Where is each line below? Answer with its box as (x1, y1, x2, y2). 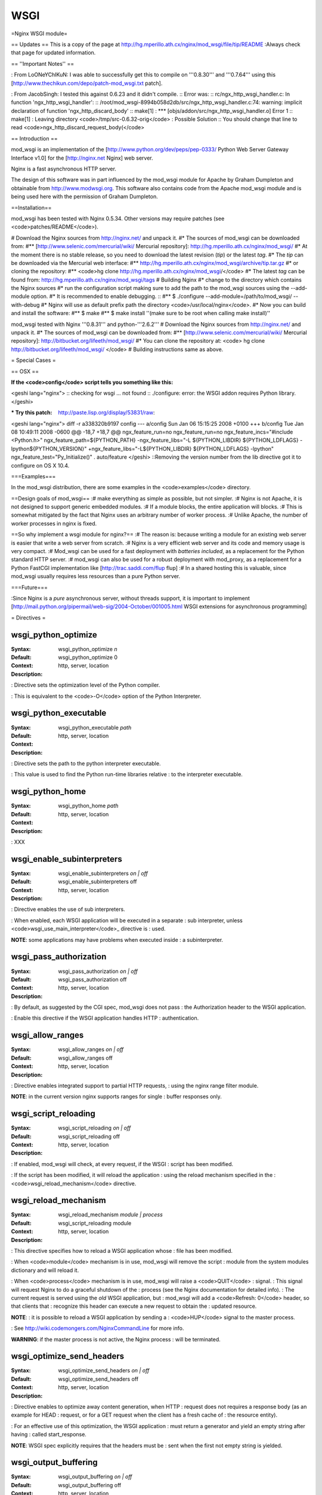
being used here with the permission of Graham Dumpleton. (11, 193, 158, 200)
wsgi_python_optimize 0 (58, 654, 118, 661)
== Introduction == (11, 135, 58, 142)
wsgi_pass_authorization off (58, 975, 127, 983)
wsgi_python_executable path (58, 724, 132, 731)
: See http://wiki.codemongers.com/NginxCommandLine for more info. (11, 1325, 184, 1332)
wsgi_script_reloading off (58, 1133, 120, 1140)
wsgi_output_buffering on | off (58, 1473, 132, 1480)
